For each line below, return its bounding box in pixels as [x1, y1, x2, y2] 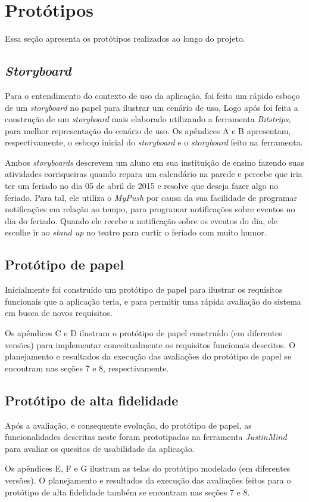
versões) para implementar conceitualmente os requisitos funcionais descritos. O [5, 338, 296, 351]
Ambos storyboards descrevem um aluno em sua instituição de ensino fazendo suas [5, 156, 304, 168]
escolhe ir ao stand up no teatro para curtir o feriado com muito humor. [5, 226, 267, 238]
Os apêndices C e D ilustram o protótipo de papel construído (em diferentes [5, 327, 282, 339]
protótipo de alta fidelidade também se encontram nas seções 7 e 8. [5, 485, 250, 498]
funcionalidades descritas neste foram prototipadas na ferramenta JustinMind [5, 430, 287, 443]
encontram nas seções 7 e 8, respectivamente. [5, 361, 169, 374]
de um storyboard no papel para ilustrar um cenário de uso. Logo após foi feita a [5, 101, 298, 113]
